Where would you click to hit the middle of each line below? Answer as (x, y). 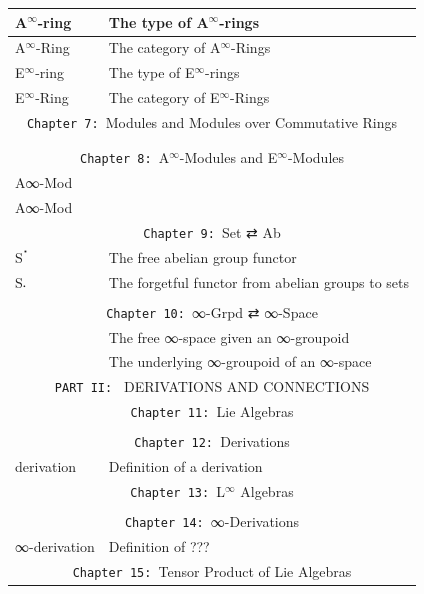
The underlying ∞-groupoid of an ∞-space (240, 361)
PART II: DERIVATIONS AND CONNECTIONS (212, 386)
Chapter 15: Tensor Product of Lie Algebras (212, 571)
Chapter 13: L (178, 491)
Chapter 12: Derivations (212, 441)
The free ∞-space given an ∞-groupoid (229, 336)
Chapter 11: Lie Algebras (212, 411)
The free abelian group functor (202, 256)
